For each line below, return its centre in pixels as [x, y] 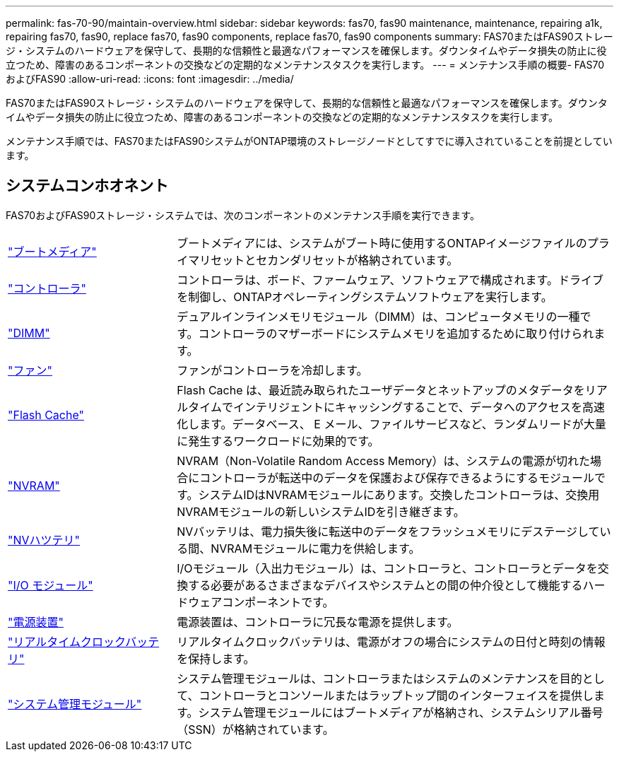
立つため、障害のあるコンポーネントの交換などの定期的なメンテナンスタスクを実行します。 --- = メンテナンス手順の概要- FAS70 [305, 65]
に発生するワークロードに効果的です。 [278, 441]
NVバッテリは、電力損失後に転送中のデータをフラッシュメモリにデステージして [388, 531]
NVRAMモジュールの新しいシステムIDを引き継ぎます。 [321, 511]
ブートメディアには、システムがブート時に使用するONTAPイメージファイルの [382, 243]
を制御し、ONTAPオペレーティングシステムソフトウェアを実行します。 [365, 297]
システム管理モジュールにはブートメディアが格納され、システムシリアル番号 [401, 712]
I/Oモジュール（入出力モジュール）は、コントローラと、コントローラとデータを [387, 568]
